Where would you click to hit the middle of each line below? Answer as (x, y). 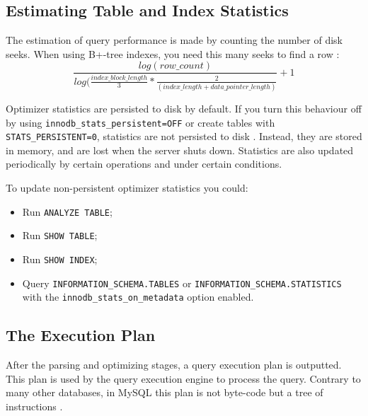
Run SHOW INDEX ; (60, 259)
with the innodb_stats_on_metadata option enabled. (138, 297)
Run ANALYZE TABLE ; (67, 211)
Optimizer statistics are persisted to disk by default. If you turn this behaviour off (184, 108)
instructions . (34, 406)
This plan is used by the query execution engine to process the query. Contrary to (183, 378)
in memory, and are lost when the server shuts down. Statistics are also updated (180, 150)
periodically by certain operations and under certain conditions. (144, 164)
